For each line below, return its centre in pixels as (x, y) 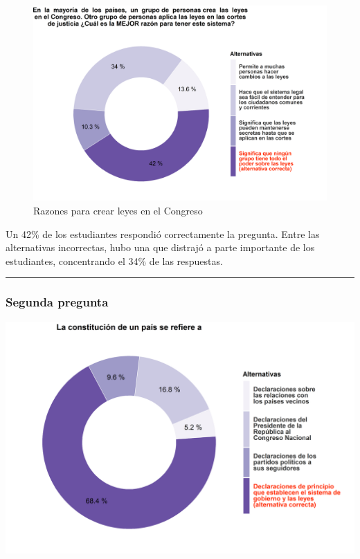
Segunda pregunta (57, 302)
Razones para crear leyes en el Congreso (118, 210)
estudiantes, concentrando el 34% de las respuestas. (114, 260)
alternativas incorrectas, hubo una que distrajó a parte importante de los (160, 247)
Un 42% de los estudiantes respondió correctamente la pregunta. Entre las (163, 233)
